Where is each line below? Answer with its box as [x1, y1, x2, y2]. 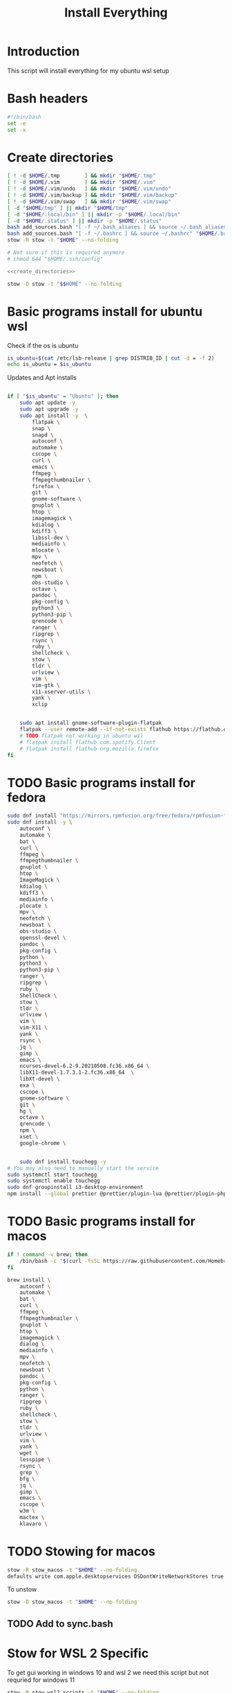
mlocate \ [32, 547, 60, 554]
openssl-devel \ [19, 934, 67, 941]
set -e [7, 119, 26, 127]
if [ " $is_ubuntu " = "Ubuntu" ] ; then [7, 393, 119, 400]
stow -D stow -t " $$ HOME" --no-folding [7, 280, 122, 287]
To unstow [7, 1585, 37, 1594]
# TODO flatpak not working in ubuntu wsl [19, 732, 144, 739]
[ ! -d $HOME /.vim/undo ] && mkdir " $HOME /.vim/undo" [7, 185, 171, 193]
